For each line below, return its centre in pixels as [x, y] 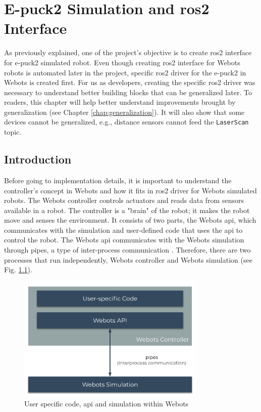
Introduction [38, 159]
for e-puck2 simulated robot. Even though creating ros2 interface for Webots [122, 62]
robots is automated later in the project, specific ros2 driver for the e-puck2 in [125, 72]
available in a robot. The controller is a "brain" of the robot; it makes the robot [127, 210]
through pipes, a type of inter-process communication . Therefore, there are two [127, 250]
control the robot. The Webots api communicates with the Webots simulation [124, 240]
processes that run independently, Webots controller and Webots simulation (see [128, 259]
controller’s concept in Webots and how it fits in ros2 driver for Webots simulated [130, 190]
